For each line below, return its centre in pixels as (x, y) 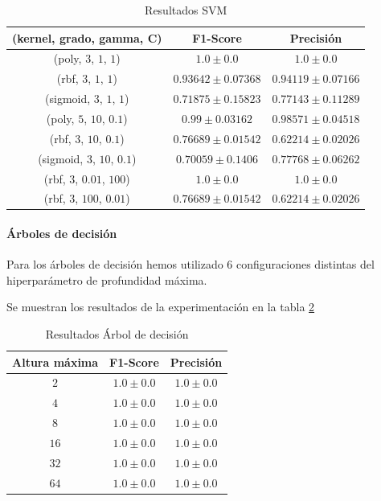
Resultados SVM (186, 10)
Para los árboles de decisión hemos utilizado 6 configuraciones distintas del (190, 264)
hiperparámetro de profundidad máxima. (107, 279)
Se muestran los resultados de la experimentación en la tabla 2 (161, 307)
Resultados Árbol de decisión (117, 334)
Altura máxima (55, 361)
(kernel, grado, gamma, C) (87, 37)
